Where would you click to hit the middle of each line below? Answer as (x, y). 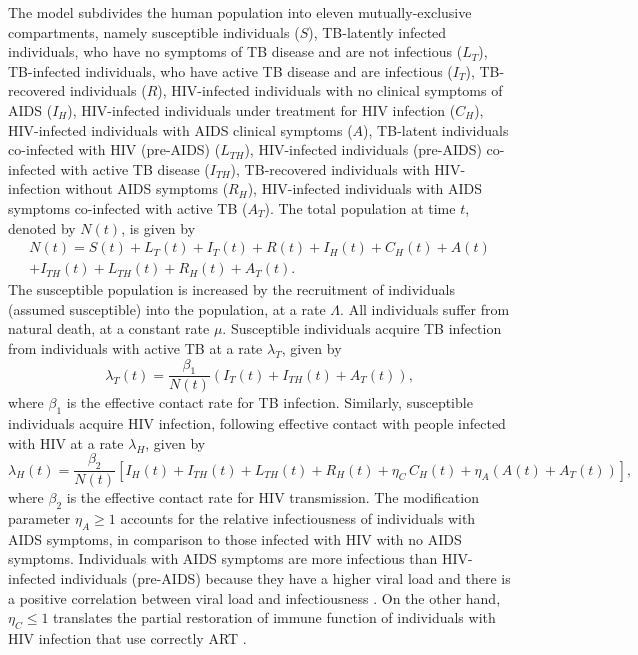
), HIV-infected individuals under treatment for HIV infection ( (261, 109)
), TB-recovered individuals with (330, 168)
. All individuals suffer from (425, 308)
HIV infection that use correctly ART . (127, 637)
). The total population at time (360, 207)
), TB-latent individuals (436, 129)
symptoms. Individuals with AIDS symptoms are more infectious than (223, 558)
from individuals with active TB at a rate (135, 347)
